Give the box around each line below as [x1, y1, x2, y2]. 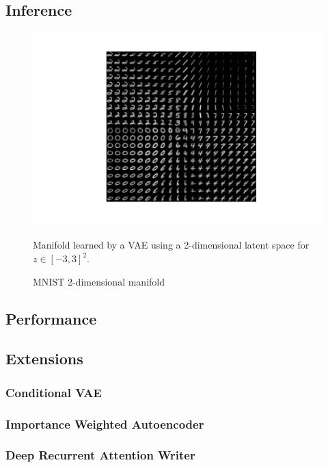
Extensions [5, 348, 83, 369]
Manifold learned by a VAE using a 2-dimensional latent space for [33, 238, 310, 252]
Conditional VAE [5, 383, 102, 401]
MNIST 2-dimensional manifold [33, 274, 165, 288]
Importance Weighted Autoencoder [5, 415, 204, 432]
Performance [5, 307, 97, 329]
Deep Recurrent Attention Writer [5, 446, 195, 464]
